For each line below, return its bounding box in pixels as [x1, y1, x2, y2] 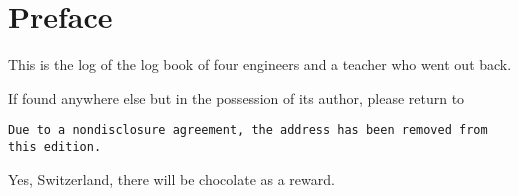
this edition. [8, 139, 102, 154]
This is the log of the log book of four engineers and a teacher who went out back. [8, 54, 512, 75]
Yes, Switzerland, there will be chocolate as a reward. [8, 168, 335, 189]
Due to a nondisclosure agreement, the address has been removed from [8, 123, 488, 138]
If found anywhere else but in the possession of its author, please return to [8, 87, 465, 108]
